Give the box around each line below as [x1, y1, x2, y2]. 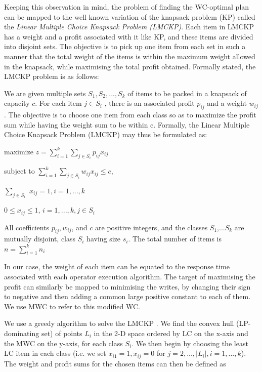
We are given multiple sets [4, 88, 86, 98]
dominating [4, 327, 39, 338]
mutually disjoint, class [4, 233, 76, 244]
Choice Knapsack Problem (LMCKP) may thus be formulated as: [4, 129, 207, 140]
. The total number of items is [128, 233, 222, 244]
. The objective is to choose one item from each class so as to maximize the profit [4, 109, 256, 120]
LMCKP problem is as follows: [4, 71, 99, 81]
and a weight [207, 98, 247, 108]
